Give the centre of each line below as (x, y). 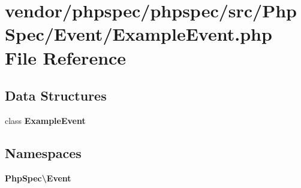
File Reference (66, 57)
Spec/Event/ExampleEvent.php (139, 34)
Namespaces (43, 152)
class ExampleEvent (45, 120)
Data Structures (56, 95)
